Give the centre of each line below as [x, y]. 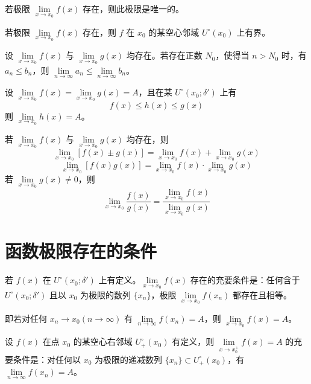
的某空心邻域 [174, 32]
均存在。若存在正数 [164, 55]
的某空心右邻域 [103, 341]
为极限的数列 [106, 294]
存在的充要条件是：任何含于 [245, 280]
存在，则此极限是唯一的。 [134, 8]
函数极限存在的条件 [81, 251]
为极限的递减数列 [129, 359]
